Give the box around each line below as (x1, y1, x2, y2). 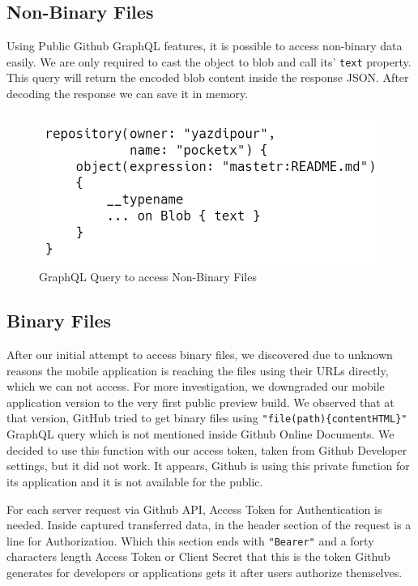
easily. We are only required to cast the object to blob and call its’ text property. (6, 53, 412, 70)
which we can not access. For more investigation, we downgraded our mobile (6, 378, 385, 395)
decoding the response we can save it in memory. (6, 85, 249, 102)
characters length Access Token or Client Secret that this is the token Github (6, 548, 390, 565)
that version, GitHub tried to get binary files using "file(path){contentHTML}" (6, 409, 407, 426)
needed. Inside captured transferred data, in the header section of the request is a (6, 516, 412, 533)
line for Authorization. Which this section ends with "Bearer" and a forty (6, 532, 374, 549)
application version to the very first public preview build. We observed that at (6, 393, 395, 410)
